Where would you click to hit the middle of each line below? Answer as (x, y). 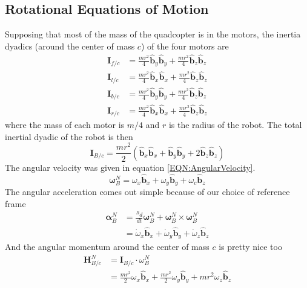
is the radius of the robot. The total (235, 125)
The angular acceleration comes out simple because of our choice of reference (147, 192)
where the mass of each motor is (65, 125)
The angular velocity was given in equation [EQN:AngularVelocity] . (130, 167)
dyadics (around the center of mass (70, 46)
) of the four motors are (185, 46)
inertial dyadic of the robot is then (69, 136)
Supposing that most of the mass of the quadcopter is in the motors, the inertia (153, 34)
